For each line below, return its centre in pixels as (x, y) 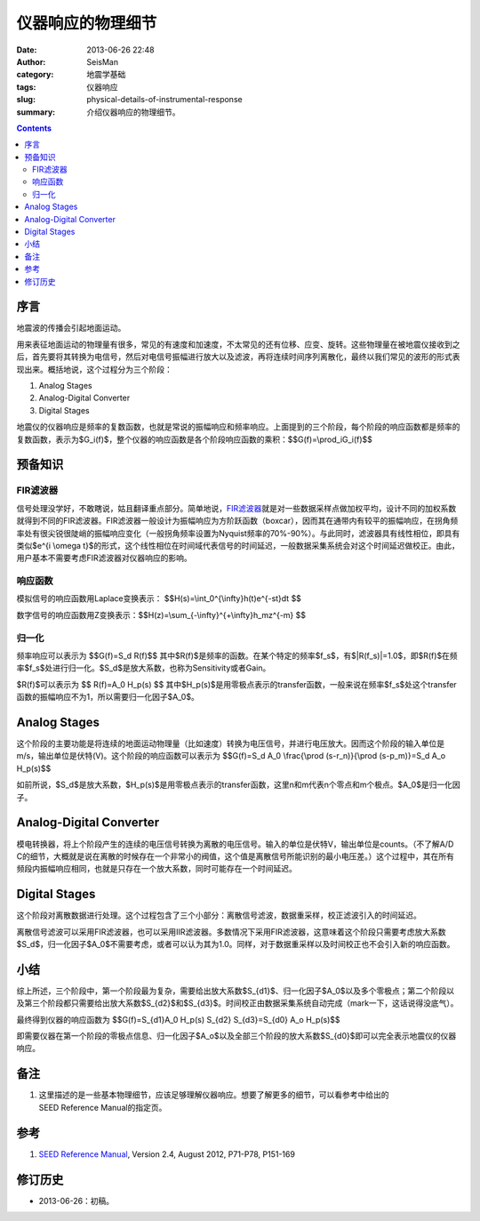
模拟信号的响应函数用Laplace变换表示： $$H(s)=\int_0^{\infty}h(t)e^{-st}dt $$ (159, 598)
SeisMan (103, 61)
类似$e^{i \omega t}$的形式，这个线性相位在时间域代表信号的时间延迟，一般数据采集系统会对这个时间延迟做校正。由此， (238, 545)
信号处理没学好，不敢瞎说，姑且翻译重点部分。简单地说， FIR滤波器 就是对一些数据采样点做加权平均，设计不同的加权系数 (236, 508)
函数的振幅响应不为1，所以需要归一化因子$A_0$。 (108, 697)
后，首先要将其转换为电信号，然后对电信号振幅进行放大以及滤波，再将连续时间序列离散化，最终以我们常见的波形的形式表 (238, 357)
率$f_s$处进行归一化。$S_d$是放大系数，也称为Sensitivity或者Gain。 (144, 668)
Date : (27, 50)
